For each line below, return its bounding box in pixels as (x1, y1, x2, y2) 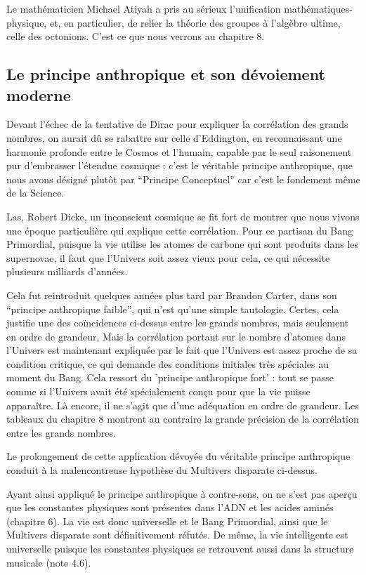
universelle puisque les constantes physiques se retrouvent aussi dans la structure (6, 541, 354, 555)
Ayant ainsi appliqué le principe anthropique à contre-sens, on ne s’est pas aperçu (6, 486, 358, 501)
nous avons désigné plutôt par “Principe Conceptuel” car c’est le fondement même (6, 171, 360, 186)
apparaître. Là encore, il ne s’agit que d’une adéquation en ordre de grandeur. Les (6, 397, 359, 412)
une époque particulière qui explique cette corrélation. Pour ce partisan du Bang (6, 223, 353, 237)
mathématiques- (284, 1, 353, 15)
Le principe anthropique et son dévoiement (6, 63, 325, 85)
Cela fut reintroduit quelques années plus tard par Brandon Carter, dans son (6, 287, 337, 302)
